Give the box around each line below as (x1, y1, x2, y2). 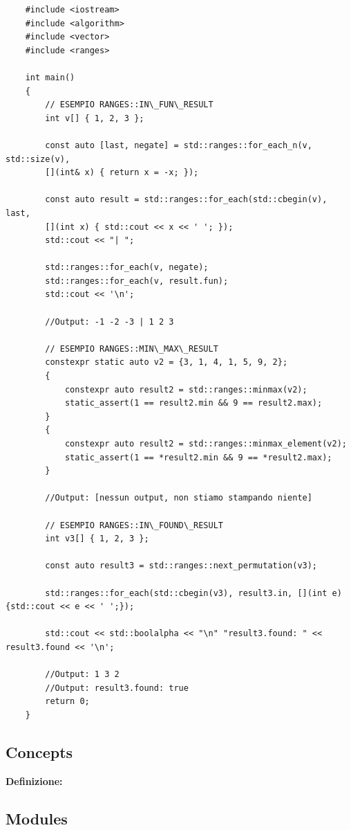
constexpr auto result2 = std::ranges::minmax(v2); (64, 384, 307, 395)
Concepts (6, 741, 73, 762)
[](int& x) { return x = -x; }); (45, 168, 199, 178)
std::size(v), (6, 154, 70, 164)
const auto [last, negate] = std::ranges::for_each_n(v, (45, 140, 312, 150)
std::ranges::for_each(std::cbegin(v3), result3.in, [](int (45, 588, 328, 598)
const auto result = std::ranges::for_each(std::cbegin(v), (45, 195, 328, 205)
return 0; (45, 696, 90, 707)
